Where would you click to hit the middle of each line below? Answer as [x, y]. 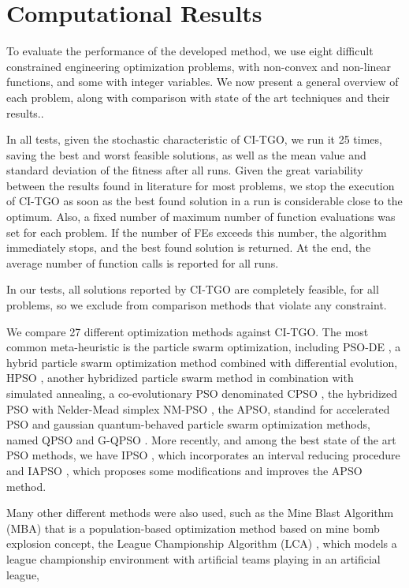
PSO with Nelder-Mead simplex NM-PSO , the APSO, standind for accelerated [198, 408]
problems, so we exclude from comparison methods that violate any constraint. [197, 305]
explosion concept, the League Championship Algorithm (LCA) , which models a [202, 543]
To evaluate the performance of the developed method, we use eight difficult [190, 51]
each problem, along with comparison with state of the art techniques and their [198, 97]
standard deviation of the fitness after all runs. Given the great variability [185, 170]
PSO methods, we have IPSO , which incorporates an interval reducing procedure [203, 455]
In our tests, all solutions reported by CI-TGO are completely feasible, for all [193, 289]
